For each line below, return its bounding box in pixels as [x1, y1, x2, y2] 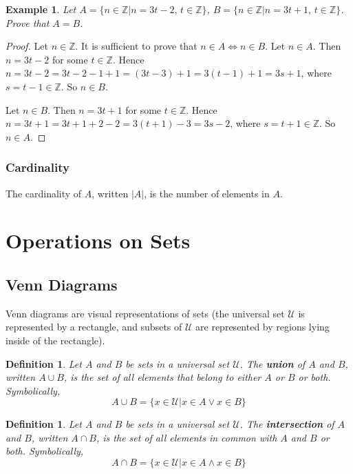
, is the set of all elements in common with [96, 430, 277, 444]
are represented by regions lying [195, 319, 330, 334]
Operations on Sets [6, 226, 191, 255]
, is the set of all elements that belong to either [63, 370, 261, 384]
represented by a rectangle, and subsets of [6, 319, 182, 334]
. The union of [239, 356, 306, 371]
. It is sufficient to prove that [75, 39, 197, 53]
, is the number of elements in [144, 186, 270, 200]
